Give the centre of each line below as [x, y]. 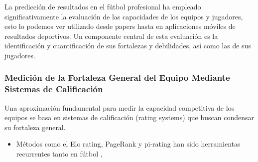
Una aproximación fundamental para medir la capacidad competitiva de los [120, 107]
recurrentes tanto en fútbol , [59, 154]
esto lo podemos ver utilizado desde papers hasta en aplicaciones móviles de [120, 26]
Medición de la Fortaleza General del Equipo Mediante [117, 78]
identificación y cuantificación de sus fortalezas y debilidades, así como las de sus [128, 46]
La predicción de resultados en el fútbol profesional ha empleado [103, 6]
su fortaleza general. [35, 127]
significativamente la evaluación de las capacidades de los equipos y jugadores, [124, 16]
